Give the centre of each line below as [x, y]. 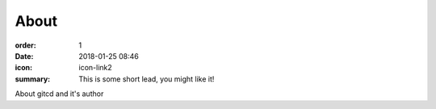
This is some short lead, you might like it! [147, 79]
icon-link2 [95, 68]
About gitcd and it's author [59, 94]
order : [25, 45]
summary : [33, 79]
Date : [24, 56]
